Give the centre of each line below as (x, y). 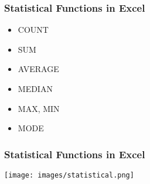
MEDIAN (35, 88)
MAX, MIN (39, 108)
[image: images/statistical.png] (69, 175)
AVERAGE (38, 69)
